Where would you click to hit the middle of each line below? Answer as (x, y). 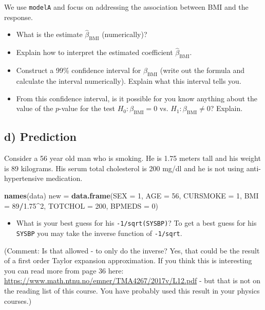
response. (18, 17)
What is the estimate (49, 34)
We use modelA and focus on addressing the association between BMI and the (126, 7)
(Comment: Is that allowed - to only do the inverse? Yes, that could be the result (132, 250)
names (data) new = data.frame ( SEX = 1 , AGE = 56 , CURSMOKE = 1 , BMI (131, 196)
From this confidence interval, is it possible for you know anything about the (137, 98)
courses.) (18, 300)
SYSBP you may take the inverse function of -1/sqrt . (99, 233)
